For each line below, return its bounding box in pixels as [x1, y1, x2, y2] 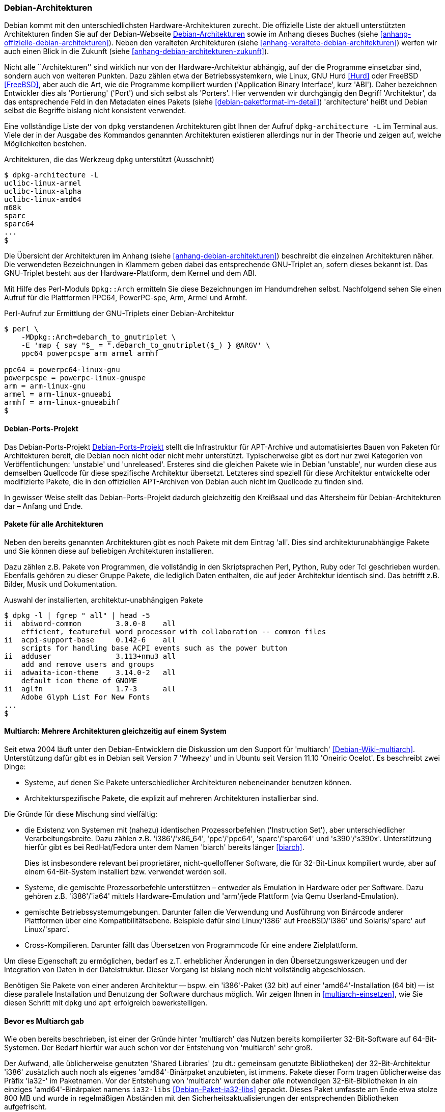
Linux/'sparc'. [24, 925, 70, 934]
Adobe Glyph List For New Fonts [21, 692, 150, 701]
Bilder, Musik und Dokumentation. [4, 579, 117, 588]
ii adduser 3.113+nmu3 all [4, 652, 176, 660]
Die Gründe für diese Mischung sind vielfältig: [4, 810, 157, 819]
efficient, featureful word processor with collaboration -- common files [21, 627, 326, 636]
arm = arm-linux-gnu [4, 382, 86, 391]
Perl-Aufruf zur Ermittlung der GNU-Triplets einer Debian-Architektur [4, 309, 235, 318]
